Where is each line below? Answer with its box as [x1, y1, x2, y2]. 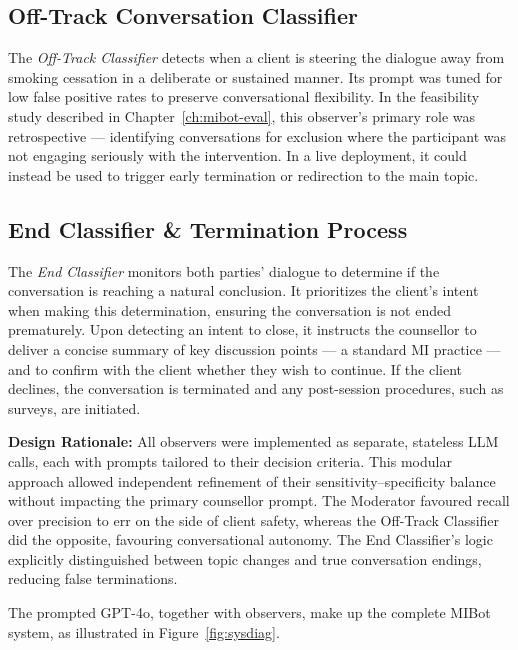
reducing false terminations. [8, 568, 178, 589]
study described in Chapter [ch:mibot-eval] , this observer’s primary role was [8, 105, 476, 126]
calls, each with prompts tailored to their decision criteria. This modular [8, 450, 452, 471]
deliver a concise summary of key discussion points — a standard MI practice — [8, 338, 501, 359]
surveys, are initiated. [8, 397, 141, 418]
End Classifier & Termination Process [8, 213, 408, 244]
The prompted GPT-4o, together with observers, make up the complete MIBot [8, 602, 491, 623]
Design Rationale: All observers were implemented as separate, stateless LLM [8, 431, 499, 452]
